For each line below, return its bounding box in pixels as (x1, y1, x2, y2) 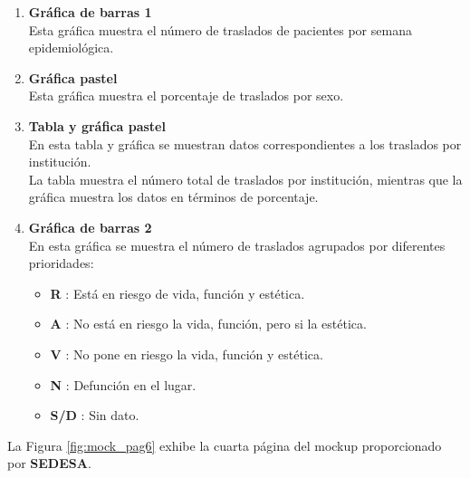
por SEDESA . (7, 454, 91, 473)
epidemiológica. (28, 38, 114, 57)
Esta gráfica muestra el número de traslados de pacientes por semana (28, 20, 412, 39)
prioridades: (28, 253, 94, 272)
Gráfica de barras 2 (28, 217, 152, 236)
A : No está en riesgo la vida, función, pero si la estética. (50, 314, 367, 333)
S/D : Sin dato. (50, 406, 139, 425)
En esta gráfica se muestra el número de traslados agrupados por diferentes (28, 235, 446, 254)
